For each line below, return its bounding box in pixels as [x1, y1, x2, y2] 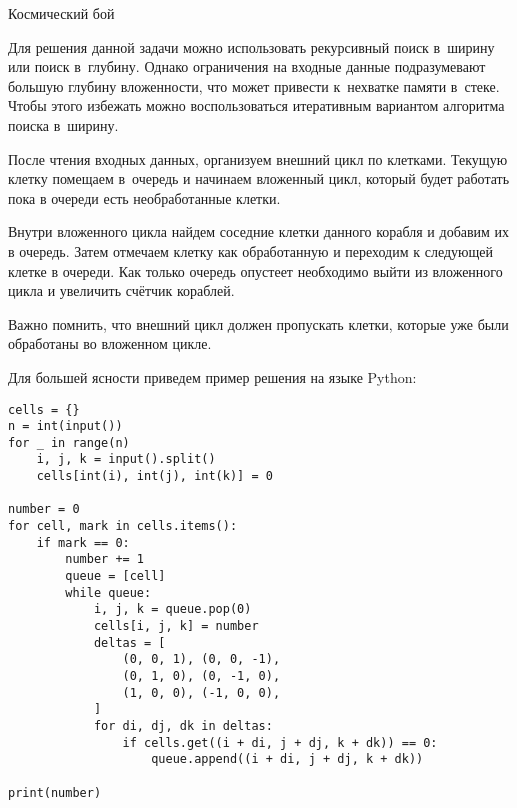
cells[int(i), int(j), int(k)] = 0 [36, 469, 273, 484]
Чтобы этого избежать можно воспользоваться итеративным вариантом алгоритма [8, 95, 505, 116]
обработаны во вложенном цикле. [8, 333, 212, 354]
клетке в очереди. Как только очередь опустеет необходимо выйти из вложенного [8, 260, 503, 281]
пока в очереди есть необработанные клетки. [8, 187, 281, 208]
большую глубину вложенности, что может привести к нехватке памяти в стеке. [8, 75, 500, 96]
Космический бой [8, 3, 115, 23]
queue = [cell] [65, 569, 166, 584]
